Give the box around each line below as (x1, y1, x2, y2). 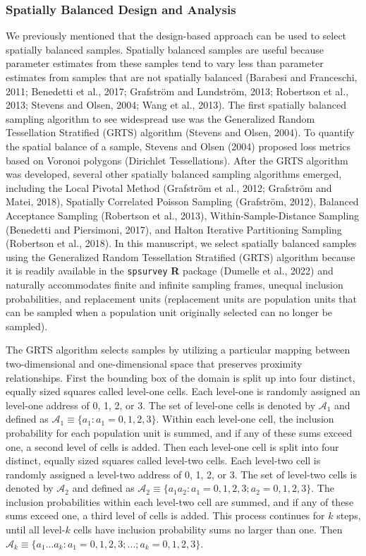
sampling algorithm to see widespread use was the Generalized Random (6, 111, 315, 126)
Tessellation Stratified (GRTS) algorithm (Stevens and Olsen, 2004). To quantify (6, 125, 355, 140)
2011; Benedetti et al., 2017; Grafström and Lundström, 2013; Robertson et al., (6, 83, 349, 98)
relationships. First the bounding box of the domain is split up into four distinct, (6, 370, 355, 385)
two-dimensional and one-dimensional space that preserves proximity (6, 356, 303, 370)
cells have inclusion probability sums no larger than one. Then (73, 522, 343, 537)
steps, (336, 508, 361, 523)
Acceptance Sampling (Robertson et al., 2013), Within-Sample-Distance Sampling (6, 207, 360, 222)
